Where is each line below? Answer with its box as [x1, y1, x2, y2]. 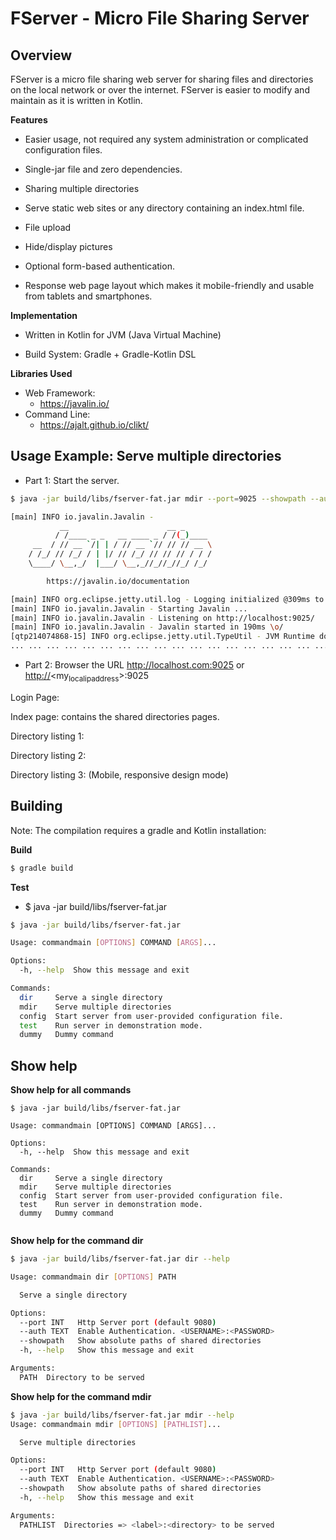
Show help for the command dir [10, 1235, 144, 1247]
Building [10, 798, 63, 815]
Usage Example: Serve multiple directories [10, 448, 282, 465]
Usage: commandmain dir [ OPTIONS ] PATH [10, 1272, 177, 1282]
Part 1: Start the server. [24, 474, 120, 486]
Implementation [10, 310, 78, 321]
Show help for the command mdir [10, 1390, 152, 1402]
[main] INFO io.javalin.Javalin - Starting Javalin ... [10, 603, 248, 614]
